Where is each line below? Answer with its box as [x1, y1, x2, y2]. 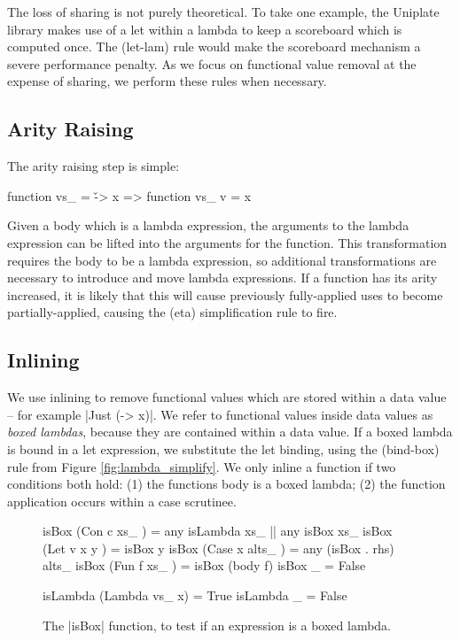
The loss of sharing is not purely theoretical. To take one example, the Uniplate [7, 3, 440, 20]
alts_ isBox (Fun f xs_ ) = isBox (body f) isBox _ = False [43, 556, 366, 575]
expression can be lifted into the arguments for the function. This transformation [7, 233, 448, 251]
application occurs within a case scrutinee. [7, 491, 237, 510]
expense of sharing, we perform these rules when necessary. [7, 72, 327, 90]
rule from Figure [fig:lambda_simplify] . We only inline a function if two [7, 457, 396, 475]
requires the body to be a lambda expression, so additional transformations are [7, 251, 437, 269]
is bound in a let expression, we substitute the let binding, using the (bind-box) [7, 439, 440, 458]
